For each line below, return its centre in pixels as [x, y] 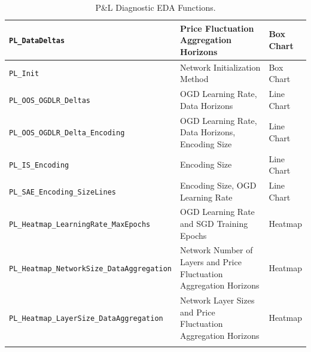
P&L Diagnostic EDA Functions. [155, 7]
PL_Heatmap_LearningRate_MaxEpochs [80, 224]
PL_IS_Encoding [39, 166]
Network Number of [217, 250]
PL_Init [24, 74]
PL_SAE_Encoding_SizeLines [62, 192]
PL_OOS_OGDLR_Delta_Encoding [67, 133]
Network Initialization [220, 67]
